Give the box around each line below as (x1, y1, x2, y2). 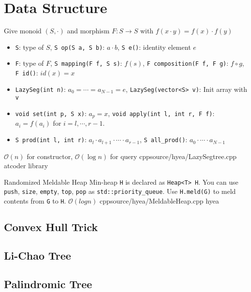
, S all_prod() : (139, 134, 188, 145)
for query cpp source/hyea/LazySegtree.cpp (110, 151, 237, 161)
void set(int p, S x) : (15, 108, 87, 118)
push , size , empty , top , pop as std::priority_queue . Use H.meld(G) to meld (4, 186, 236, 196)
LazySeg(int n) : (15, 84, 66, 94)
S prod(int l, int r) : (15, 134, 87, 145)
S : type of (15, 42, 44, 52)
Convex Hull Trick (4, 219, 98, 234)
